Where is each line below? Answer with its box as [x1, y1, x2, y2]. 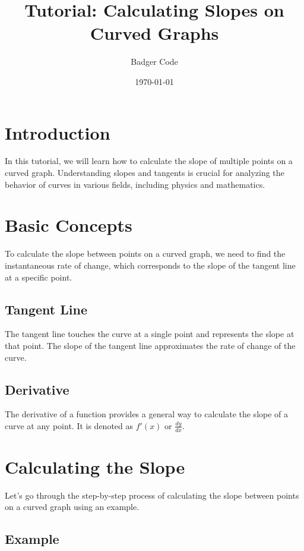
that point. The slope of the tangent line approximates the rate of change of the [5, 339, 296, 351]
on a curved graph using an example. [5, 500, 140, 513]
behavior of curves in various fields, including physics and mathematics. [5, 178, 265, 190]
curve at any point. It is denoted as [5, 419, 134, 432]
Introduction [5, 120, 110, 144]
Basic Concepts [5, 213, 132, 237]
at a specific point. [5, 270, 72, 283]
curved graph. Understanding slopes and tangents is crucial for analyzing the [5, 166, 284, 179]
